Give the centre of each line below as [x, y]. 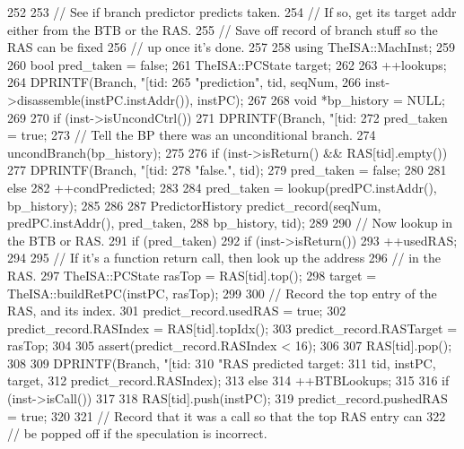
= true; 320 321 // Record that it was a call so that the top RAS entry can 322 [227, 415]
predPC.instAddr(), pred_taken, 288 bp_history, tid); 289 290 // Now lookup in [230, 223]
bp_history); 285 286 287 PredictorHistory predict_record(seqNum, [194, 205]
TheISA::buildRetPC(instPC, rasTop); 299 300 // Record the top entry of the [222, 293]
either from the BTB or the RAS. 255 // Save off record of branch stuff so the [223, 29]
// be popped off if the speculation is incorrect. [137, 433]
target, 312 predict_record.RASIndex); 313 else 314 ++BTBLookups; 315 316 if [228, 380]
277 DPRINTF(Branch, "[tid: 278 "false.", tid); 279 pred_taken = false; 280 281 [227, 170]
